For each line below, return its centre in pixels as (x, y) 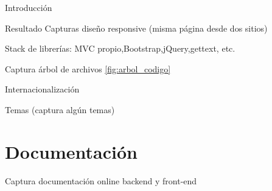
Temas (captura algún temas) (60, 109)
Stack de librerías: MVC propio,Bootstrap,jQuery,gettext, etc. (120, 48)
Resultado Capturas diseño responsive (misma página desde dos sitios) (136, 28)
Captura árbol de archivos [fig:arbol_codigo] (88, 68)
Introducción (29, 7)
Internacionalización (42, 89)
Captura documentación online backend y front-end (101, 180)
